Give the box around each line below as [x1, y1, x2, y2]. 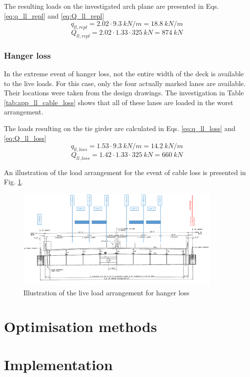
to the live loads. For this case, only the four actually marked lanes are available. [4, 78, 246, 88]
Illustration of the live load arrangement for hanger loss [23, 287, 189, 297]
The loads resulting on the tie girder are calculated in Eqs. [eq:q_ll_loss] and [4, 123, 236, 133]
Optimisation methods [4, 316, 157, 336]
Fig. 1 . [4, 177, 23, 187]
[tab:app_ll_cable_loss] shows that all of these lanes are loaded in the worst [4, 97, 233, 107]
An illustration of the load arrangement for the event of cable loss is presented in [4, 167, 246, 177]
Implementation [4, 354, 113, 374]
